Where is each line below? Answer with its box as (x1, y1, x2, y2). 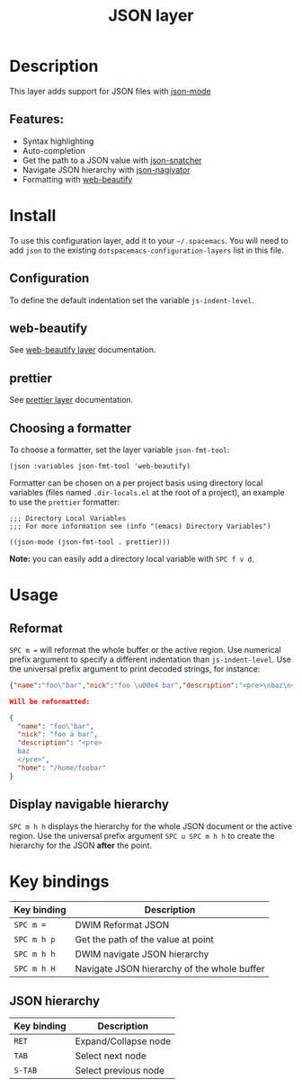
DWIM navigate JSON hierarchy (75, 948, 209, 960)
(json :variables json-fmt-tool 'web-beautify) (9, 461, 191, 470)
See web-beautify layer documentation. (9, 344, 156, 355)
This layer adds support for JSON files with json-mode (9, 85, 211, 96)
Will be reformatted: (9, 697, 91, 706)
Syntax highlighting (22, 136, 94, 147)
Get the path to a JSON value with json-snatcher (22, 155, 202, 165)
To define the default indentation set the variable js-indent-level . (9, 294, 254, 306)
